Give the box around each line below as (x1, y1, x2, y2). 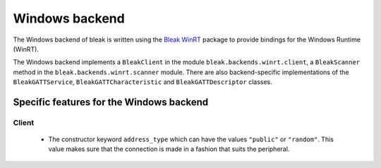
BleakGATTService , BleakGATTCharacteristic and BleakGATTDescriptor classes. (13, 78, 273, 86)
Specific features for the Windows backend (13, 96, 209, 108)
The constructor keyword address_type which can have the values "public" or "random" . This (48, 135, 334, 144)
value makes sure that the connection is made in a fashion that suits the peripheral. (48, 145, 290, 153)
